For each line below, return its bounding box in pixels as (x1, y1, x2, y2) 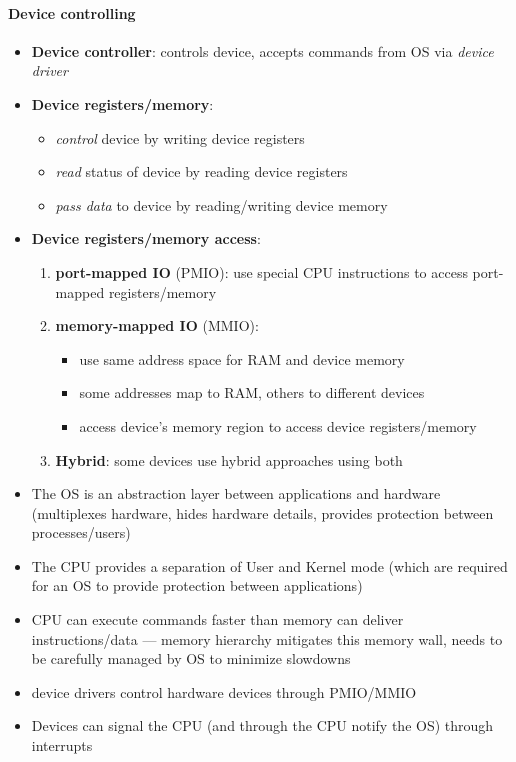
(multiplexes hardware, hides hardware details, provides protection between (31, 502, 494, 523)
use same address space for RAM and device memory (79, 348, 405, 369)
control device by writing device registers (55, 127, 305, 148)
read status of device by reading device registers (55, 161, 348, 182)
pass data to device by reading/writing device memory (55, 194, 388, 215)
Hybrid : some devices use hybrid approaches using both (55, 449, 403, 470)
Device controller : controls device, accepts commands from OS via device (31, 40, 494, 61)
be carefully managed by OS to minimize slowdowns (31, 648, 351, 669)
